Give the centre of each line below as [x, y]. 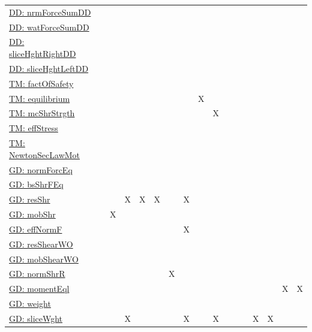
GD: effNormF [36, 229]
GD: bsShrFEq [36, 184]
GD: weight [30, 304]
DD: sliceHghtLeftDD [49, 68]
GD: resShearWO [41, 244]
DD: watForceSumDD [49, 27]
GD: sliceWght [36, 318]
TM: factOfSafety [41, 83]
